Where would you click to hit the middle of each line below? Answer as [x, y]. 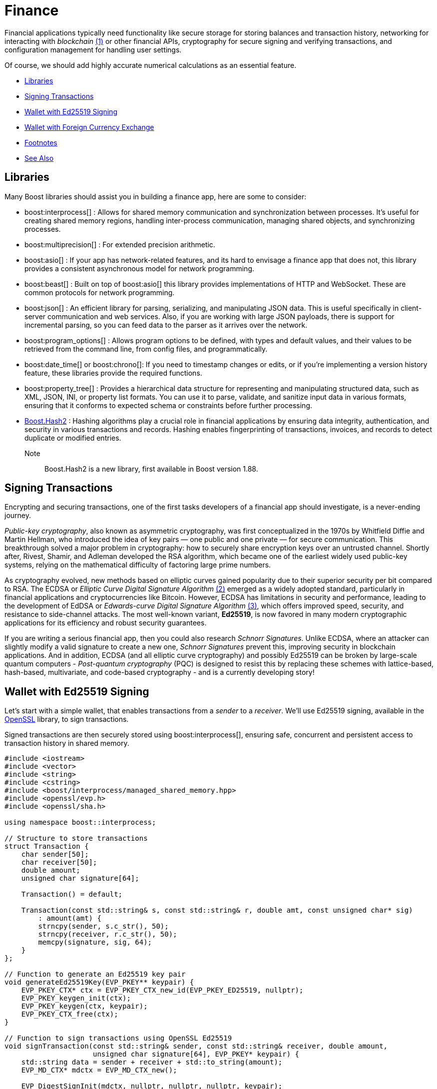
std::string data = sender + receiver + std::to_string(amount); [152, 1062]
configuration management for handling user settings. [93, 49]
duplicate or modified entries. [73, 438]
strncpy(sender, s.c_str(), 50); [103, 926]
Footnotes [41, 142]
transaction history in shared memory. [67, 743]
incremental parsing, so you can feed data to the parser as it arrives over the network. [166, 325]
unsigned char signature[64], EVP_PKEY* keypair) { [196, 1054]
